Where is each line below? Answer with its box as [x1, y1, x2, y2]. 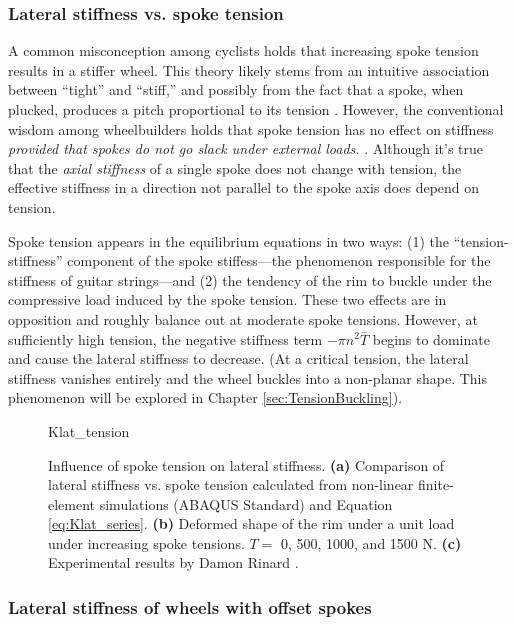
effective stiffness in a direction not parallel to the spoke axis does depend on [8, 177, 480, 198]
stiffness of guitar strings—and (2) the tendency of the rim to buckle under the [8, 269, 492, 290]
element [48, 493, 96, 514]
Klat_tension [48, 420, 130, 441]
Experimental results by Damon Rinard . [48, 552, 299, 573]
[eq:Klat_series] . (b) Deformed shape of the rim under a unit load [48, 513, 455, 534]
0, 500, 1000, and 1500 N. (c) [280, 532, 462, 553]
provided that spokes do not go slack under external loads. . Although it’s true [8, 138, 484, 159]
